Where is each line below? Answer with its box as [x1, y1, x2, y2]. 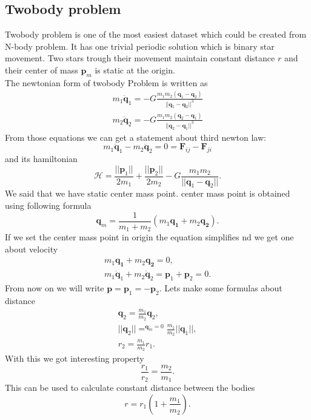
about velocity [5, 242, 58, 255]
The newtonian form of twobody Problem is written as [5, 76, 208, 89]
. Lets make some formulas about [159, 282, 283, 294]
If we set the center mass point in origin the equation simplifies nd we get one [5, 231, 294, 243]
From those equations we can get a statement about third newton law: [5, 130, 266, 143]
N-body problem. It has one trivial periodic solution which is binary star [5, 39, 275, 52]
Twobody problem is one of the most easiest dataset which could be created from [5, 28, 307, 41]
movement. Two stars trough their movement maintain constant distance [5, 52, 275, 64]
